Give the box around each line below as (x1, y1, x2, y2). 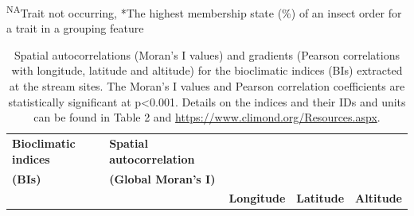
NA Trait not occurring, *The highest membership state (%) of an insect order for (6, 2, 402, 21)
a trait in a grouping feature (6, 20, 144, 37)
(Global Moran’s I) (109, 170, 216, 187)
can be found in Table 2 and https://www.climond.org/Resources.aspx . (33, 109, 381, 125)
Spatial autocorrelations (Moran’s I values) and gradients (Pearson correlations (14, 46, 400, 63)
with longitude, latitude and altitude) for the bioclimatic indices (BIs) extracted (11, 62, 403, 79)
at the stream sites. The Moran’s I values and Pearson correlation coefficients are (9, 78, 405, 94)
